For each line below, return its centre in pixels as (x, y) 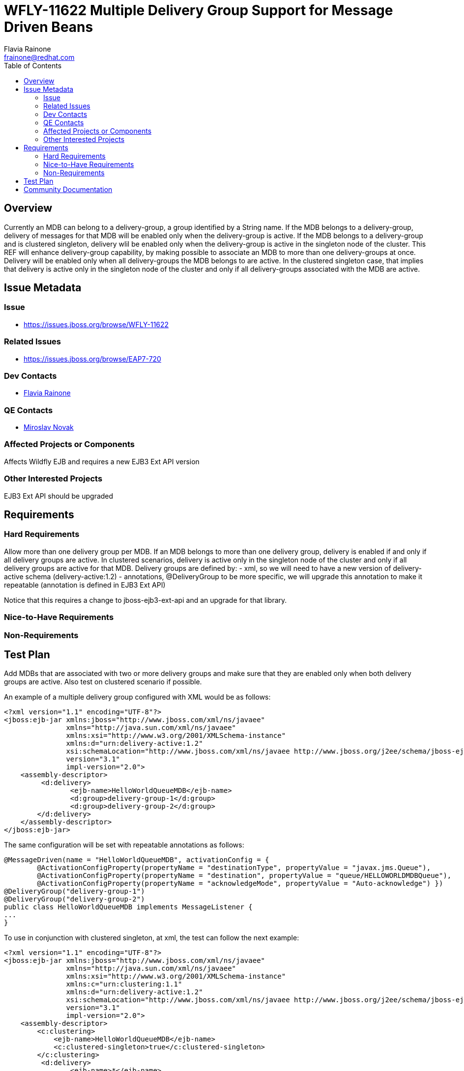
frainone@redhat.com (39, 57)
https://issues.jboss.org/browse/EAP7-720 (92, 359)
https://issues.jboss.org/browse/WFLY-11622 (96, 324)
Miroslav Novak (49, 427)
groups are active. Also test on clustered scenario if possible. (103, 682)
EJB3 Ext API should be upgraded (59, 496)
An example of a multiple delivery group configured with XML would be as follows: (137, 697)
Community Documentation (68, 189)
